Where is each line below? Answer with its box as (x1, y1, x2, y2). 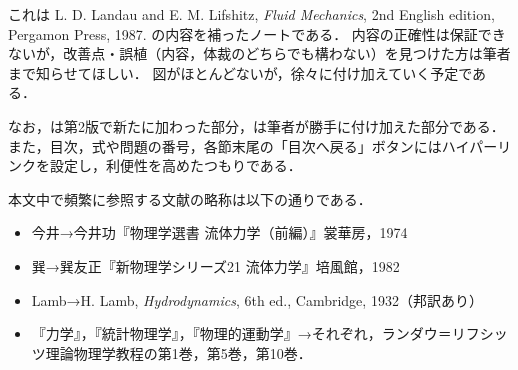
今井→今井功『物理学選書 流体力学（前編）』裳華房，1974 (31, 222, 408, 243)
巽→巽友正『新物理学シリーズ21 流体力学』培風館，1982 (31, 255, 400, 276)
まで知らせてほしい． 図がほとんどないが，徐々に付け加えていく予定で (8, 62, 472, 83)
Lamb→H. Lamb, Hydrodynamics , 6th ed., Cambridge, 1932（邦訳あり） (31, 289, 483, 310)
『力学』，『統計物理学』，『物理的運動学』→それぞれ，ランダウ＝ (31, 323, 452, 344)
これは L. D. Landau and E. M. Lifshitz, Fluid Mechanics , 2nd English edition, (8, 4, 495, 24)
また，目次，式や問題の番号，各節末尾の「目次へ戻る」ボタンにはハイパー (8, 135, 498, 156)
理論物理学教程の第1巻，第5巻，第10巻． (45, 342, 312, 363)
